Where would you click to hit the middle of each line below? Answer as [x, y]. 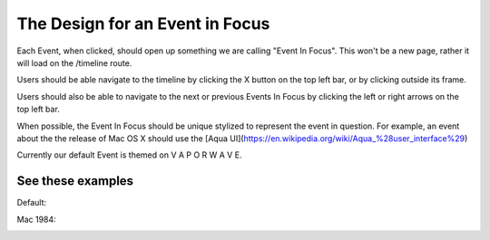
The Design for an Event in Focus [143, 24]
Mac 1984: [36, 219]
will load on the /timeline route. [74, 62]
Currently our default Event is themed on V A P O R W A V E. [129, 155]
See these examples [75, 181]
